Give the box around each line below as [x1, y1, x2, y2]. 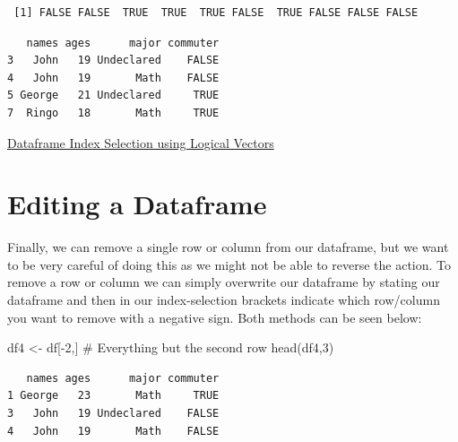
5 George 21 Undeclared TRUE [7, 89, 220, 102]
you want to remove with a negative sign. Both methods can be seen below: [7, 308, 422, 326]
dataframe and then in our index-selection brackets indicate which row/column [7, 290, 440, 309]
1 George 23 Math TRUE [7, 389, 220, 403]
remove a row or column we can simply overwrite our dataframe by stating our [7, 273, 440, 291]
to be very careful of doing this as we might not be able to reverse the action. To [7, 255, 452, 273]
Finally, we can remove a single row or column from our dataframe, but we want [7, 238, 449, 256]
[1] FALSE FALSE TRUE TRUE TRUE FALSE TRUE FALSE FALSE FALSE [13, 6, 419, 19]
